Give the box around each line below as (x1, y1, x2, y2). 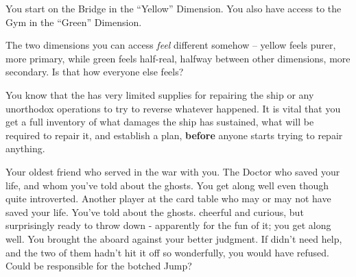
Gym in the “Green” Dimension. (5, 14, 142, 29)
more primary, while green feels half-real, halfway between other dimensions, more (5, 51, 351, 65)
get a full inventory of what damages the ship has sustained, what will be (5, 115, 314, 129)
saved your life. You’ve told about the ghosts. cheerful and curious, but (5, 204, 304, 219)
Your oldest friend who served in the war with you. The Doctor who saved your (5, 164, 340, 178)
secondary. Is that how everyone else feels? (5, 64, 184, 79)
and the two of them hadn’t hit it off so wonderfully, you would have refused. (5, 245, 329, 259)
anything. (5, 141, 45, 156)
